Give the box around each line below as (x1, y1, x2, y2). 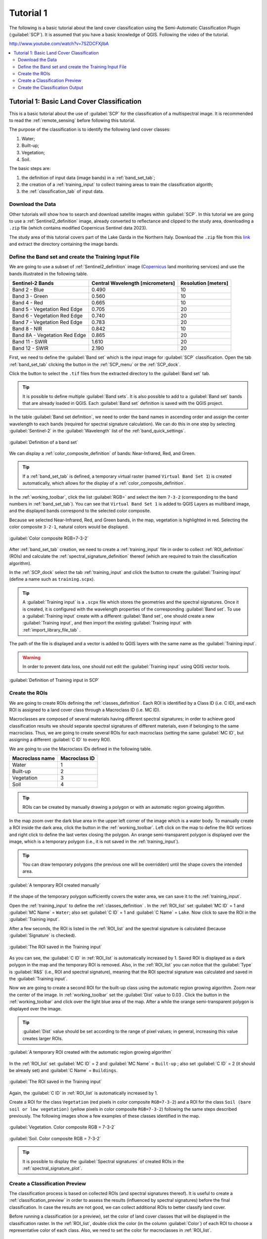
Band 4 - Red (12, 299, 43, 306)
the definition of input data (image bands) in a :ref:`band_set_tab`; (21, 174, 155, 180)
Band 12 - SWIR (12, 345, 49, 352)
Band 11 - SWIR (12, 338, 47, 345)
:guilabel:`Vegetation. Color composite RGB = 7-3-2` (9, 1124, 116, 1130)
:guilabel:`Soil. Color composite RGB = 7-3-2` (9, 1135, 101, 1141)
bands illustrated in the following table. (9, 271, 89, 277)
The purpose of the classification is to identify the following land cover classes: (9, 126, 171, 132)
